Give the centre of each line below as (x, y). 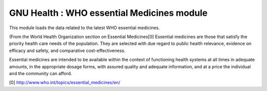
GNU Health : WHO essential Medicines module (108, 13)
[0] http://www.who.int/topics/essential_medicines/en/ (65, 83)
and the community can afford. (41, 73)
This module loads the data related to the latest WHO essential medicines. (85, 28)
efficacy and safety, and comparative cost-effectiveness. (67, 50)
